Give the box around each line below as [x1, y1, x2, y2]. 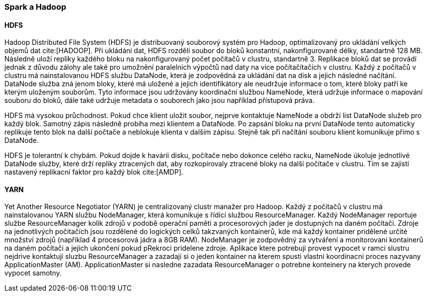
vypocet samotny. [4, 269, 62, 277]
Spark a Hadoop [4, 2, 66, 12]
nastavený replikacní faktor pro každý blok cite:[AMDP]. [4, 168, 183, 177]
